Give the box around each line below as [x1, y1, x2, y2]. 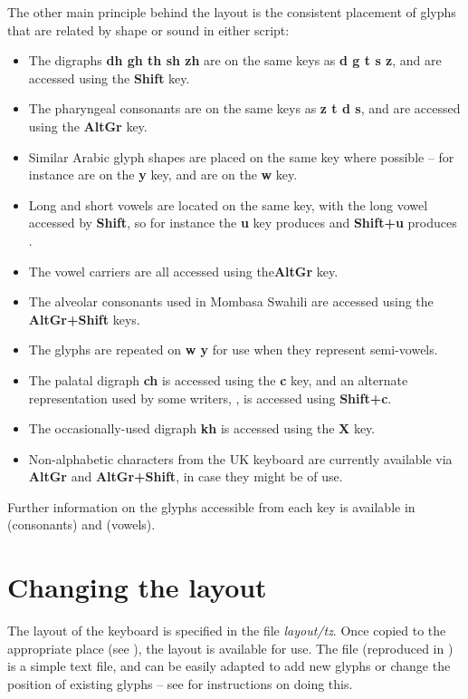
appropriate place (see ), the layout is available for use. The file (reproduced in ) [7, 638, 454, 657]
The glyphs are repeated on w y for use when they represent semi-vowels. [28, 340, 438, 359]
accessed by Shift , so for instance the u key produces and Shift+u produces [28, 213, 457, 232]
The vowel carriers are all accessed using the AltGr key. [28, 261, 339, 280]
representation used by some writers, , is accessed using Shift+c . [28, 388, 392, 407]
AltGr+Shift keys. [28, 309, 140, 328]
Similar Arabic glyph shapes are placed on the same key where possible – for [28, 147, 454, 166]
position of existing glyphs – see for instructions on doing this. [7, 674, 353, 693]
